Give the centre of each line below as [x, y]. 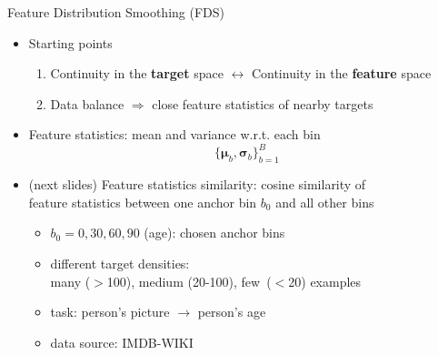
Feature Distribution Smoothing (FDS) [116, 12]
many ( [70, 281]
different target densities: [120, 264]
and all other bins [325, 202]
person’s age [232, 312]
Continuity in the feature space [341, 73]
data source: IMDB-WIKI [122, 342]
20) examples [325, 281]
